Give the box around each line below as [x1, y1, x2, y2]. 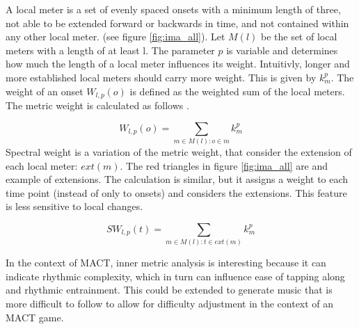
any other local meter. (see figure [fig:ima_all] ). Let [6, 29, 225, 44]
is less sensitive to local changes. [6, 199, 143, 214]
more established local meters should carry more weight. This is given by [6, 70, 317, 84]
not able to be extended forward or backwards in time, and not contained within [6, 15, 349, 30]
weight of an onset [6, 83, 83, 98]
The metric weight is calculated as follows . [6, 98, 189, 113]
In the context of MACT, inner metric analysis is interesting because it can [6, 255, 326, 270]
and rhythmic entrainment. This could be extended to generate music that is [6, 282, 333, 297]
